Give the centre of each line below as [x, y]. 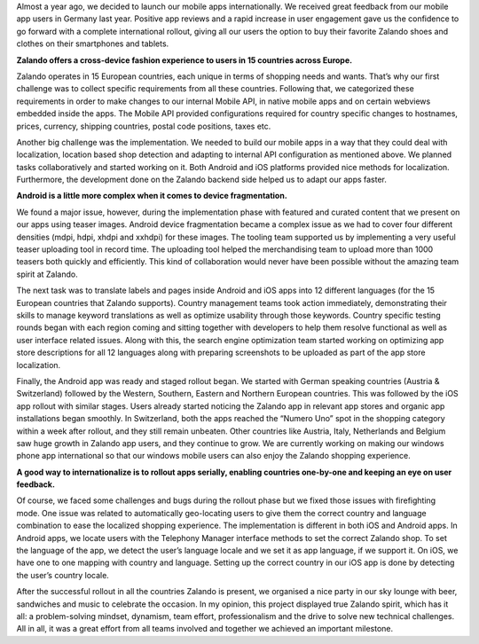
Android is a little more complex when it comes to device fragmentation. [152, 196]
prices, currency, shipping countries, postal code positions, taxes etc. [144, 126]
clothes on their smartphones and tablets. [93, 43]
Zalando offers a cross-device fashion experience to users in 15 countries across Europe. [185, 60]
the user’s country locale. [63, 575]
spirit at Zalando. [47, 274]
